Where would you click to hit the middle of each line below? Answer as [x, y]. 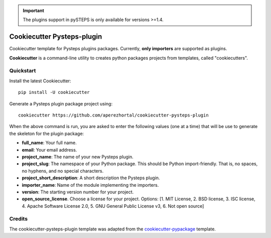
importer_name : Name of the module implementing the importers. [90, 185]
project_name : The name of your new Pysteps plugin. [78, 157]
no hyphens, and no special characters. [63, 171]
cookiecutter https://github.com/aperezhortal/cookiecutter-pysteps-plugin [113, 115]
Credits [18, 219]
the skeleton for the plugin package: [47, 134]
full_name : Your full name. [49, 143]
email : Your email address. [49, 150]
